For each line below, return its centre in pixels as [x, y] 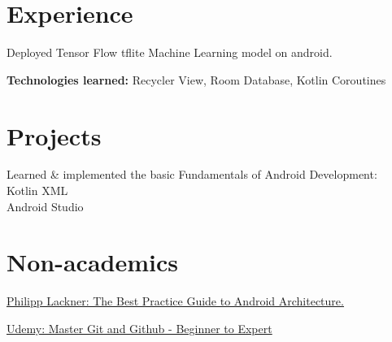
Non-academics [92, 262]
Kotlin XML [37, 190]
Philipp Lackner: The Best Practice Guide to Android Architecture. [175, 301]
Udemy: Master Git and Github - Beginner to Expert [139, 328]
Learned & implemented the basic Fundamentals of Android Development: [192, 174]
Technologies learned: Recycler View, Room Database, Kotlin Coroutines [196, 79]
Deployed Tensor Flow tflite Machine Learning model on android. [170, 52]
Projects [54, 135]
